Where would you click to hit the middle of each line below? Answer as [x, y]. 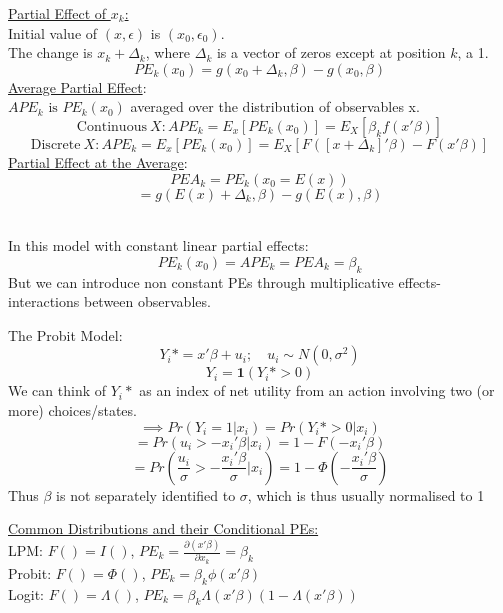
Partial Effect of [57, 13]
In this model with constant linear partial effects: [158, 245]
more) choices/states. [72, 409]
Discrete [55, 144]
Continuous [111, 126]
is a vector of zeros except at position [331, 52]
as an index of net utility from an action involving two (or [317, 390]
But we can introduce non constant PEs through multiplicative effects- [224, 281]
